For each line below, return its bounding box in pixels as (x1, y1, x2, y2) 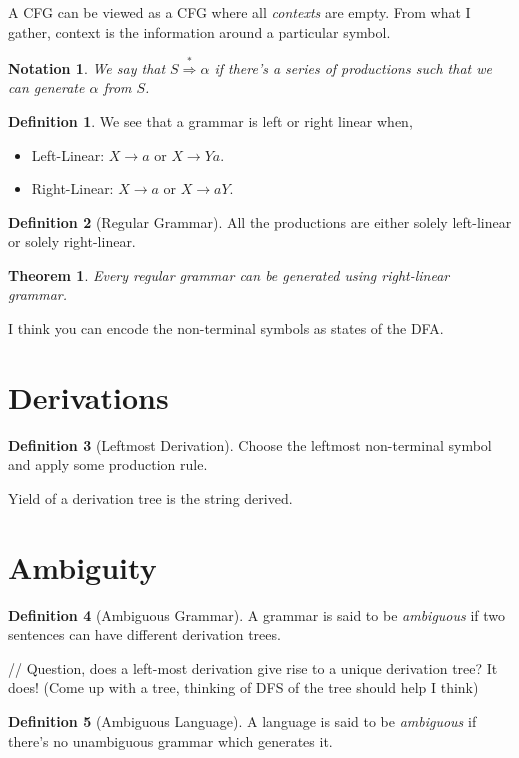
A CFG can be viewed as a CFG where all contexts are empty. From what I (8, 2, 471, 22)
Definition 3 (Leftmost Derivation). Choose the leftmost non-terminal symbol (8, 434, 492, 455)
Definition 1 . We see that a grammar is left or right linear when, (8, 110, 413, 131)
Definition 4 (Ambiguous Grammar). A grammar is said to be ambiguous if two (8, 604, 506, 625)
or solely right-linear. (8, 231, 136, 252)
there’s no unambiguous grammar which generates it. (8, 730, 333, 751)
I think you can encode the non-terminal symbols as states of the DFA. (8, 318, 444, 339)
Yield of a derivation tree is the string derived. (8, 487, 293, 508)
